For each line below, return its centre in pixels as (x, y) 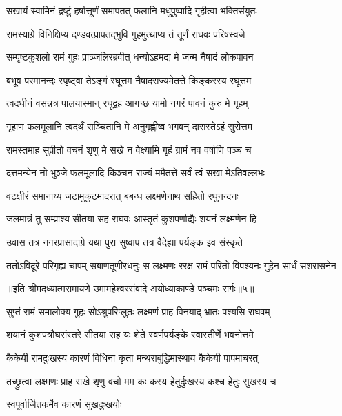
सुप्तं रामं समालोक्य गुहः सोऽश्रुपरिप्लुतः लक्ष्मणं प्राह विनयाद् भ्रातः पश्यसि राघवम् (138, 311)
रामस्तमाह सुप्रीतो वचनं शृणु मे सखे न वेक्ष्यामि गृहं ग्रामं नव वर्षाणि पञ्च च (129, 149)
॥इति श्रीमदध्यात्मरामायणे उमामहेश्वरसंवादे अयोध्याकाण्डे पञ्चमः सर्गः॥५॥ (130, 288)
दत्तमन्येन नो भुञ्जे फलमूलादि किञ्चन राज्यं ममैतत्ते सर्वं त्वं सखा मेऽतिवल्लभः (135, 173)
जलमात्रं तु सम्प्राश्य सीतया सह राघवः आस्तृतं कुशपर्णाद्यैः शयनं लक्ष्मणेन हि (132, 219)
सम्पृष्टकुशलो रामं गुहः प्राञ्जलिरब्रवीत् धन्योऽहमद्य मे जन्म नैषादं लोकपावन (130, 57)
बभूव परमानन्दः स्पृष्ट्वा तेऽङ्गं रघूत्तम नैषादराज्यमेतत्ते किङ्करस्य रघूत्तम (129, 80)
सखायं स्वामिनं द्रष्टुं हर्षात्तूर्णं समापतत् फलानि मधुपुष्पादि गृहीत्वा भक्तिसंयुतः (132, 10)
